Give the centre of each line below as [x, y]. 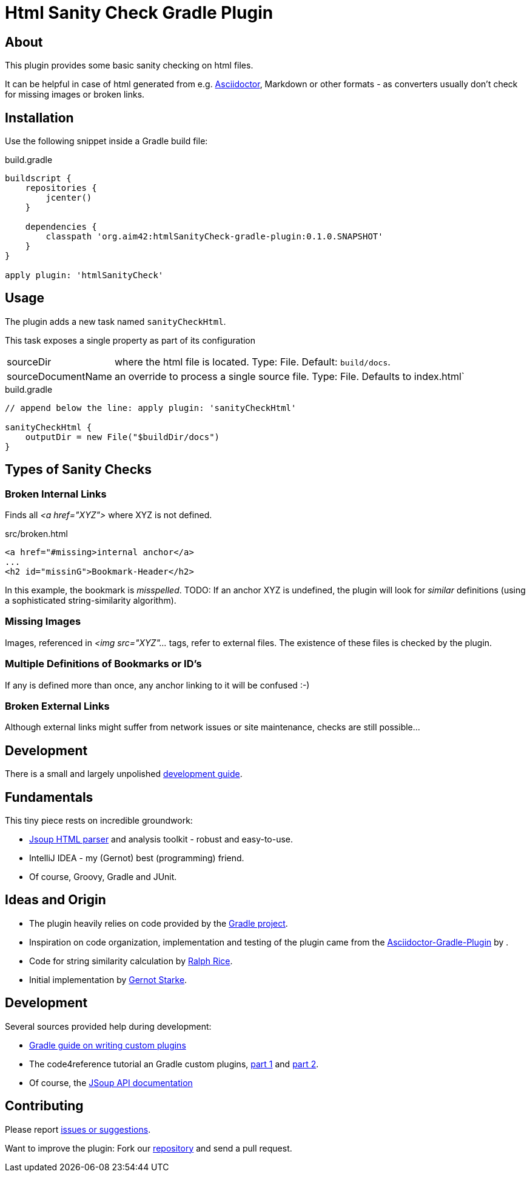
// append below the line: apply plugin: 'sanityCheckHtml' [151, 408]
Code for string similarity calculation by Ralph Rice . [131, 961]
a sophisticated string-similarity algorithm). [91, 601]
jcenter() [69, 198]
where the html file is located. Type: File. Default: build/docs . [252, 362]
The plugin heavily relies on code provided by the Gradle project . [159, 923]
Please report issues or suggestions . [78, 1129]
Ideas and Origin [55, 900]
